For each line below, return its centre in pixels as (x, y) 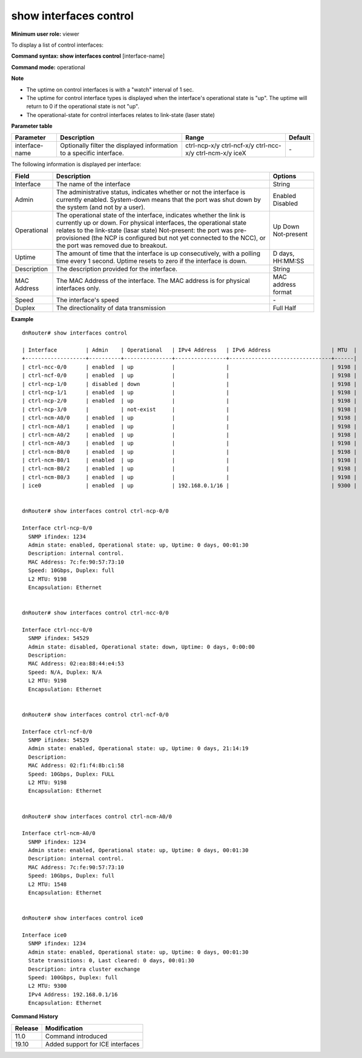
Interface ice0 (44, 935)
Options (285, 176)
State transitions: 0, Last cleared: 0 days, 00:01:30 (111, 961)
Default (300, 138)
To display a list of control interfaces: (58, 45)
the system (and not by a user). (100, 207)
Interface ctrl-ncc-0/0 (57, 630)
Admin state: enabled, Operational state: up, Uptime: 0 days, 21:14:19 (138, 749)
